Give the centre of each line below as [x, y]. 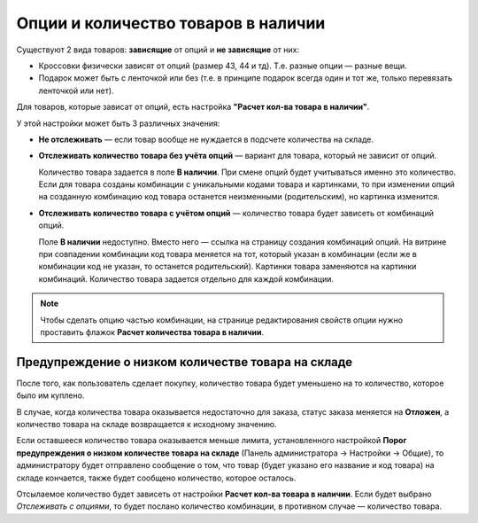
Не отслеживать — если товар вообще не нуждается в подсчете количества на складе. [206, 139]
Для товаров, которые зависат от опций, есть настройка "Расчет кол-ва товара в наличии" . [193, 107]
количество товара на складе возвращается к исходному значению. [147, 425]
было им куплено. [50, 395]
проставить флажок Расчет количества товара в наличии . [152, 332]
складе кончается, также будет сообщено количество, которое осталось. [156, 478]
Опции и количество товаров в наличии [171, 23]
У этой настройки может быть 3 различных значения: [118, 123]
